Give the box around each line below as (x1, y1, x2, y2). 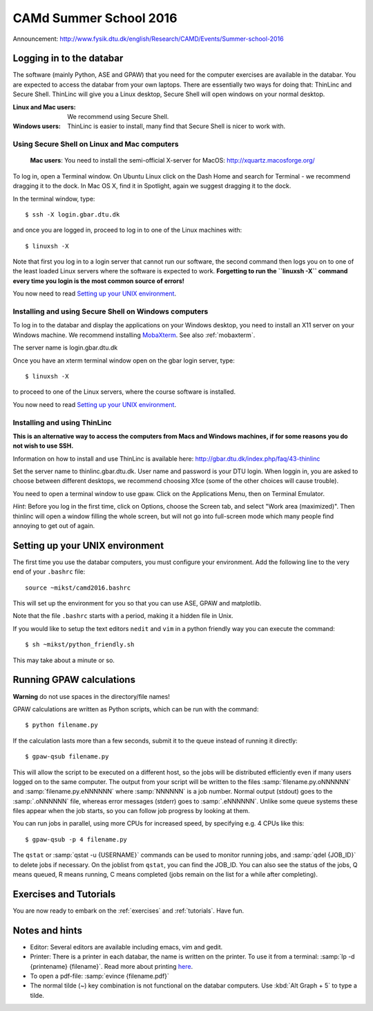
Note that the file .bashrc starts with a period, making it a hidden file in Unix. (12, 612, 234, 620)
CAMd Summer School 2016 (12, 10, 178, 26)
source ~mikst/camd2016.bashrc (25, 583, 131, 592)
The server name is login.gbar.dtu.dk (12, 343, 118, 352)
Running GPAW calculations (12, 674, 136, 686)
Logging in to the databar (12, 53, 124, 64)
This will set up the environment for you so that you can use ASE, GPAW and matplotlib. (12, 599, 262, 608)
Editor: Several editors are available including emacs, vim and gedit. (30, 942, 223, 951)
